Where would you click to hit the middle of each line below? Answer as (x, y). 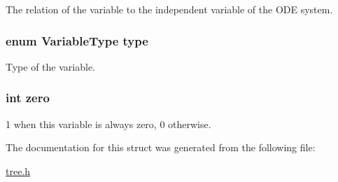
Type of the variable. (50, 66)
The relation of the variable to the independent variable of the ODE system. (169, 9)
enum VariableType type (77, 40)
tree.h (18, 170)
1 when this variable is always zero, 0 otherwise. (108, 124)
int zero (28, 98)
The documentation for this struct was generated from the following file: (161, 147)
